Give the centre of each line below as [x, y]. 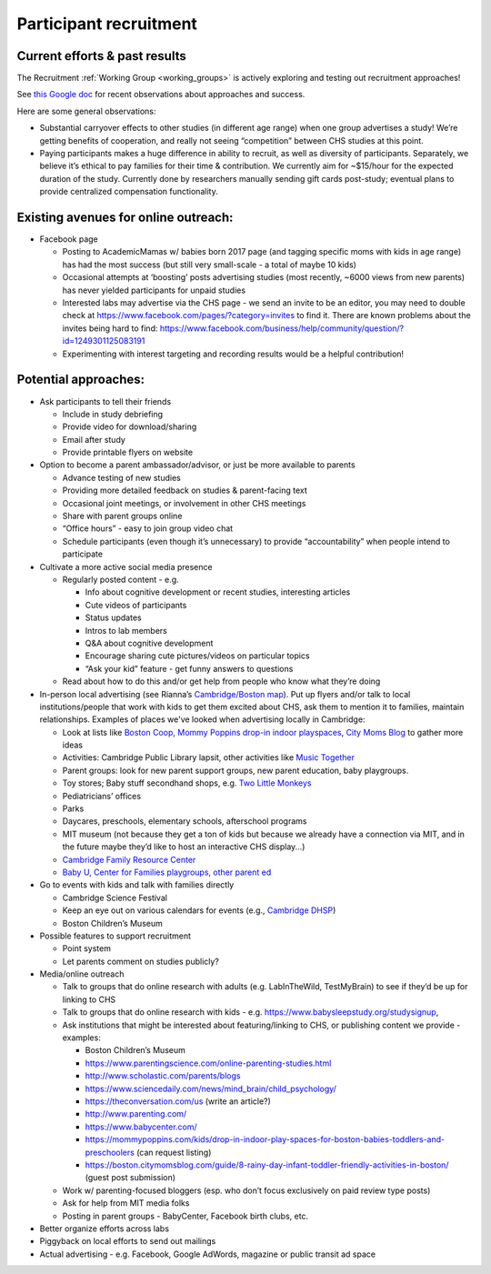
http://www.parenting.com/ [136, 1114]
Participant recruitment [107, 24]
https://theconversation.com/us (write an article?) [178, 1101]
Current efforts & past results [101, 56]
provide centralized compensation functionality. [129, 192]
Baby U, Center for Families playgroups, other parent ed [167, 872]
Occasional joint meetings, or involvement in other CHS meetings [184, 503]
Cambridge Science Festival [115, 898]
